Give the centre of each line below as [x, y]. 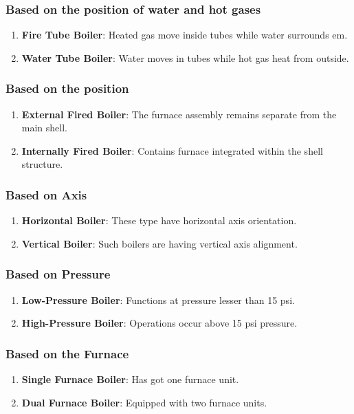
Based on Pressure [58, 274]
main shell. [44, 128]
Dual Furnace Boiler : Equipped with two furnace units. [144, 402]
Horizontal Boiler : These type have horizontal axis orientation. [159, 220]
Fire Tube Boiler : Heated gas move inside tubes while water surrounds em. [185, 35]
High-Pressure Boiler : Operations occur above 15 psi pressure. [159, 323]
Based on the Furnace [67, 353]
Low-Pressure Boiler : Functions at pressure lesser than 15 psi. [158, 299]
